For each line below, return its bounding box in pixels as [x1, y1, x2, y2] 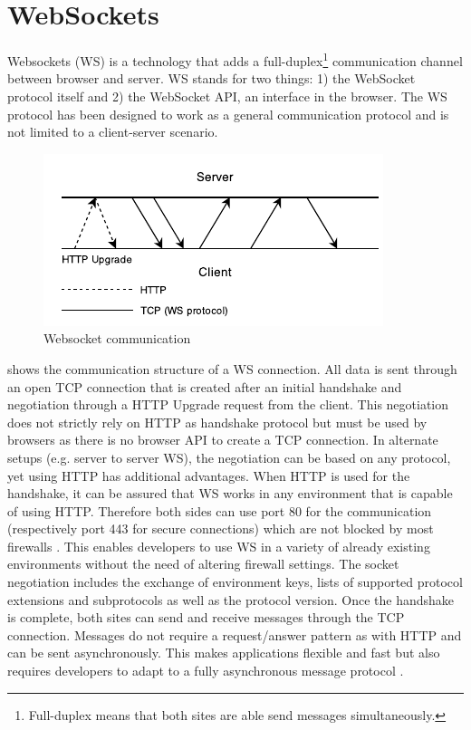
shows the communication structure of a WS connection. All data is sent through [7, 359, 457, 378]
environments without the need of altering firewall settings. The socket [7, 554, 399, 573]
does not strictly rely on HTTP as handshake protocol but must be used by [7, 412, 428, 431]
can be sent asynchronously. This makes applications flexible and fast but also [7, 643, 440, 662]
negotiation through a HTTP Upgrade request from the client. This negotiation [7, 395, 449, 414]
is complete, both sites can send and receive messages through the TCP [7, 608, 405, 627]
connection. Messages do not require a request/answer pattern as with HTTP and [7, 625, 462, 644]
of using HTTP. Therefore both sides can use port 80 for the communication [7, 501, 432, 520]
